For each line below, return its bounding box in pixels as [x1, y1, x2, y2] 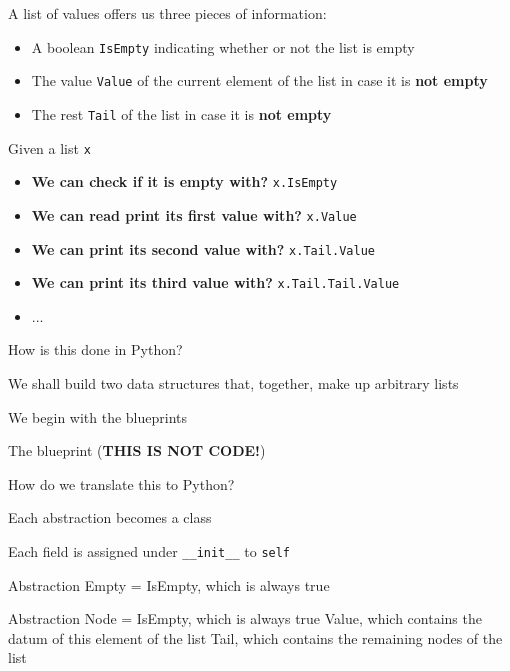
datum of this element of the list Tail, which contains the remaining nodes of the [8, 627, 503, 648]
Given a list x [8, 137, 91, 158]
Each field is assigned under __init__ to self [8, 541, 291, 561]
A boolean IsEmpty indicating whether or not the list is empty [31, 36, 415, 57]
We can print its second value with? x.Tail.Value [31, 238, 375, 259]
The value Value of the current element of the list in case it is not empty [31, 70, 488, 91]
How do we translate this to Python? [8, 473, 235, 494]
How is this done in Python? [8, 339, 183, 360]
